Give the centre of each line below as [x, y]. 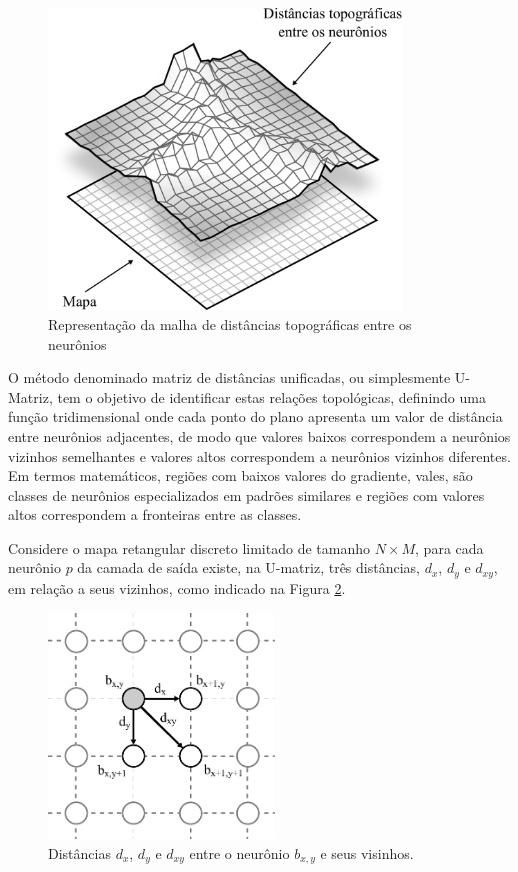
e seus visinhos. [367, 852]
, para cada [449, 547]
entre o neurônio [239, 852]
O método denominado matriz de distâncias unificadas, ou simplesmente [229, 377]
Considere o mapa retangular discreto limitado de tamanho [189, 547]
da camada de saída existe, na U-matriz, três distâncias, [248, 567]
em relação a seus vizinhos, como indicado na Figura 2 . [177, 587]
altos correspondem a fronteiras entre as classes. [155, 514]
